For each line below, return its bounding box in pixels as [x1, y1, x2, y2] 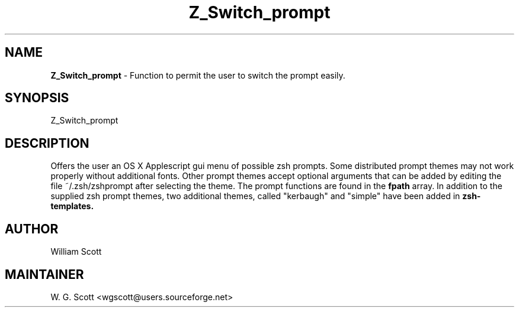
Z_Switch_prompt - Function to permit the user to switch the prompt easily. [50, 70, 345, 80]
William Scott [50, 246, 102, 257]
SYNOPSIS [5, 90, 69, 106]
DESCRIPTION [5, 135, 89, 151]
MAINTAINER [5, 266, 84, 282]
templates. [50, 201, 94, 212]
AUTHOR [5, 221, 59, 236]
